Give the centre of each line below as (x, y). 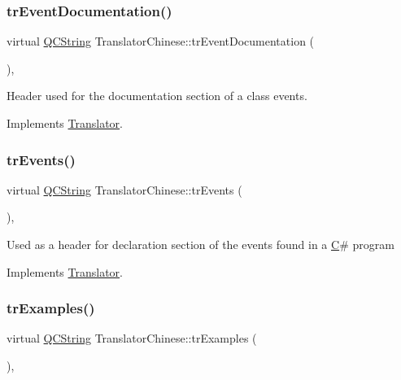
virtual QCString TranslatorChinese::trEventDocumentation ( (161, 41)
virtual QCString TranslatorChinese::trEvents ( (124, 189)
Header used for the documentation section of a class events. (157, 96)
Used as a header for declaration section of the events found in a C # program (200, 244)
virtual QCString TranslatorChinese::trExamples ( (132, 338)
